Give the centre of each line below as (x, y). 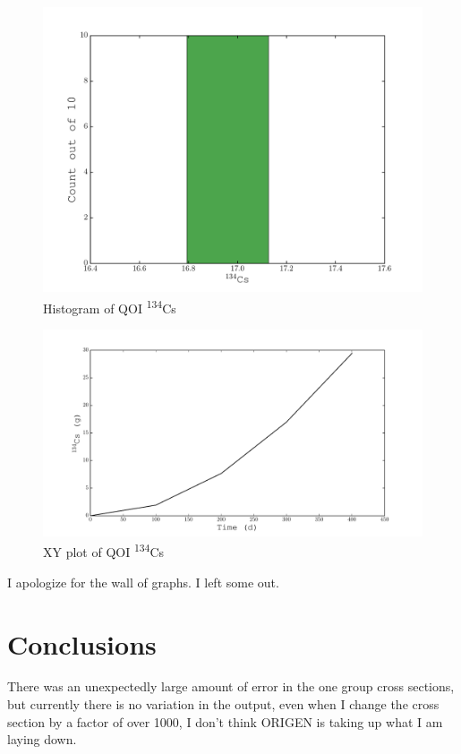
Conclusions (82, 643)
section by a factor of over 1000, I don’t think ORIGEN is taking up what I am (225, 721)
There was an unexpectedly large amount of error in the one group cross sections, (231, 686)
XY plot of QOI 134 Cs (104, 551)
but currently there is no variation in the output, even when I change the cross (223, 704)
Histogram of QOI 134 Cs (110, 306)
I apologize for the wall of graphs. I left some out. (143, 582)
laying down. (42, 739)
